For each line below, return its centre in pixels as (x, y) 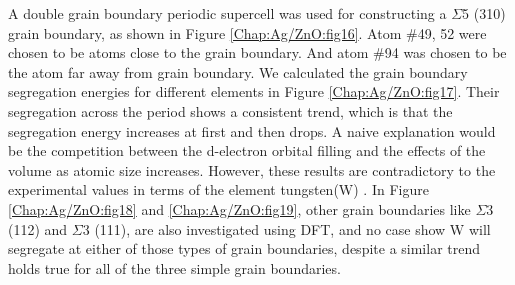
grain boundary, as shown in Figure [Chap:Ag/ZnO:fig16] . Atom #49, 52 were (247, 32)
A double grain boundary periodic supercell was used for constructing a (227, 13)
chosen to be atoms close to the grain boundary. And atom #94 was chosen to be (257, 52)
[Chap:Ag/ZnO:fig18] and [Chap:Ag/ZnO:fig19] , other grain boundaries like (239, 208)
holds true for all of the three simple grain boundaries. (174, 267)
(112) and (38, 228)
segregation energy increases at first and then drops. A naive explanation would (252, 130)
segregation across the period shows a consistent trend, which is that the (230, 110)
